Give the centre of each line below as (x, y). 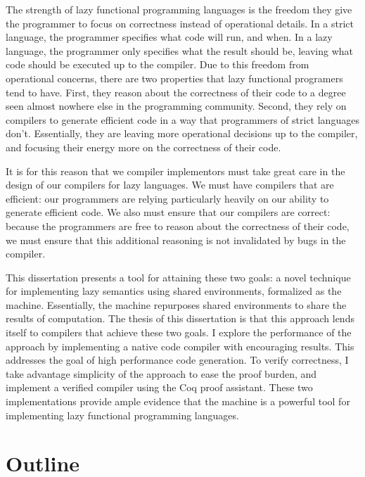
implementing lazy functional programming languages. (122, 415)
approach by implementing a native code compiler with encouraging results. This (180, 346)
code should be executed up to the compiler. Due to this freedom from (158, 64)
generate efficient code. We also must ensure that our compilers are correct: (168, 212)
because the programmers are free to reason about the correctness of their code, (178, 225)
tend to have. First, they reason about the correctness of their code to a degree (176, 92)
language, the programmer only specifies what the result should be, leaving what (179, 50)
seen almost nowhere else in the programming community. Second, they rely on (176, 106)
